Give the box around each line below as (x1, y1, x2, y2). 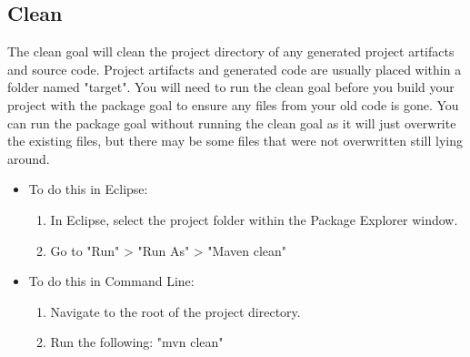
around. (7, 148, 50, 168)
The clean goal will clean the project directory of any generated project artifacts (7, 42, 455, 61)
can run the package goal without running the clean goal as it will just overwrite (7, 113, 456, 132)
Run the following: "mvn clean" (50, 332, 224, 352)
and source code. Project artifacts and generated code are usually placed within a (7, 59, 462, 78)
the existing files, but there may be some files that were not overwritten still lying (7, 131, 464, 150)
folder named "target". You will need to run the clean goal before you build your (7, 77, 455, 97)
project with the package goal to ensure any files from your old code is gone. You (7, 95, 459, 114)
